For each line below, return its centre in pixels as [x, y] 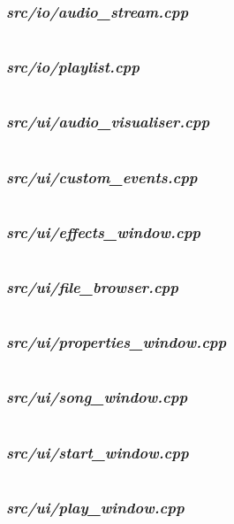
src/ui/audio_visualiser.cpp [108, 122]
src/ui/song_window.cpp [97, 397]
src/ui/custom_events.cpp [102, 177]
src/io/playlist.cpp [73, 67]
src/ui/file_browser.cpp [92, 287]
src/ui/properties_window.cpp [117, 342]
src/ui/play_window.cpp [95, 507]
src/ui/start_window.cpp [98, 452]
